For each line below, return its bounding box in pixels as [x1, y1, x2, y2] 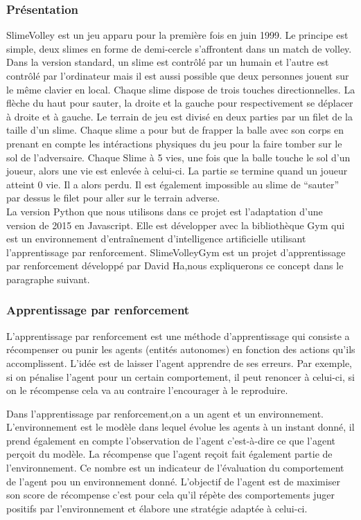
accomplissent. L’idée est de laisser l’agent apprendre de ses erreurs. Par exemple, [6, 355, 352, 370]
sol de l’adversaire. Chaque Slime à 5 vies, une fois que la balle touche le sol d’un [6, 150, 351, 164]
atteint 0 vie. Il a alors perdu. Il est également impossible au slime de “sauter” [6, 177, 340, 191]
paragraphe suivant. [6, 271, 90, 286]
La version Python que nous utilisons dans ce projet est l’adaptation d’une [6, 204, 323, 218]
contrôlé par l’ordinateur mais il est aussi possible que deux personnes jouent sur [6, 69, 349, 82]
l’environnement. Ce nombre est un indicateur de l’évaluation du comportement [6, 460, 344, 475]
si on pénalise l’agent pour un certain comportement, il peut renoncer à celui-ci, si [6, 369, 355, 384]
